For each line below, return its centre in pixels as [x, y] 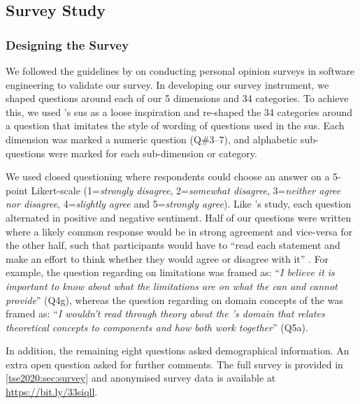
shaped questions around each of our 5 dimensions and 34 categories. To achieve [177, 98]
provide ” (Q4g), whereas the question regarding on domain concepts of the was [174, 300]
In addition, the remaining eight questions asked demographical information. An [178, 351]
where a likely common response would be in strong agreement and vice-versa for [179, 231]
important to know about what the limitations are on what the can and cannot [172, 286]
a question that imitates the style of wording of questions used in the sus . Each [175, 125]
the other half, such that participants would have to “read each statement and [173, 245]
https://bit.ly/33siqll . [52, 392]
